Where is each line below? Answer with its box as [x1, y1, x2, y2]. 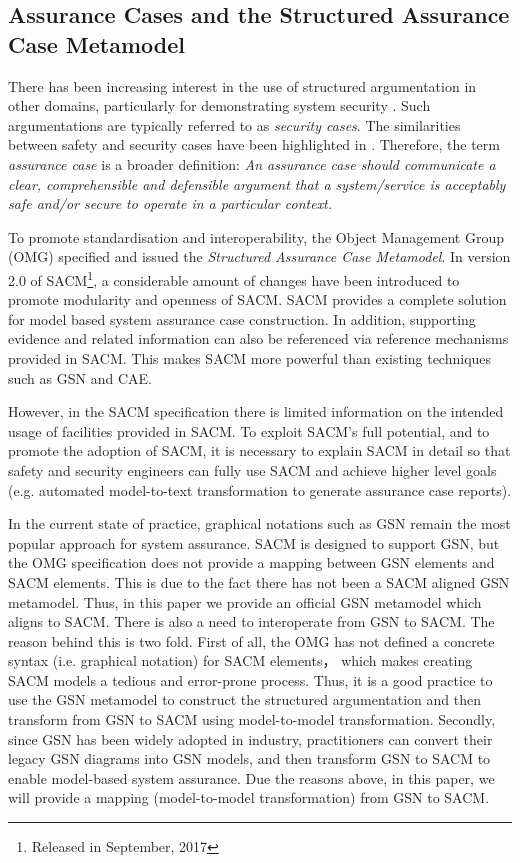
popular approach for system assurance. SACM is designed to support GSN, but [8, 532, 500, 553]
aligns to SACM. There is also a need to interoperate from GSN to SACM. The [8, 611, 495, 632]
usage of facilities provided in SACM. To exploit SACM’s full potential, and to [8, 420, 490, 441]
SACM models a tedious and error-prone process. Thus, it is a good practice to [8, 669, 493, 690]
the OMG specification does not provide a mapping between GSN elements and [8, 552, 495, 573]
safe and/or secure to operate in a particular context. [8, 193, 333, 214]
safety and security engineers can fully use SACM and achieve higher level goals [8, 459, 497, 480]
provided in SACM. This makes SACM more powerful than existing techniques [8, 347, 492, 368]
